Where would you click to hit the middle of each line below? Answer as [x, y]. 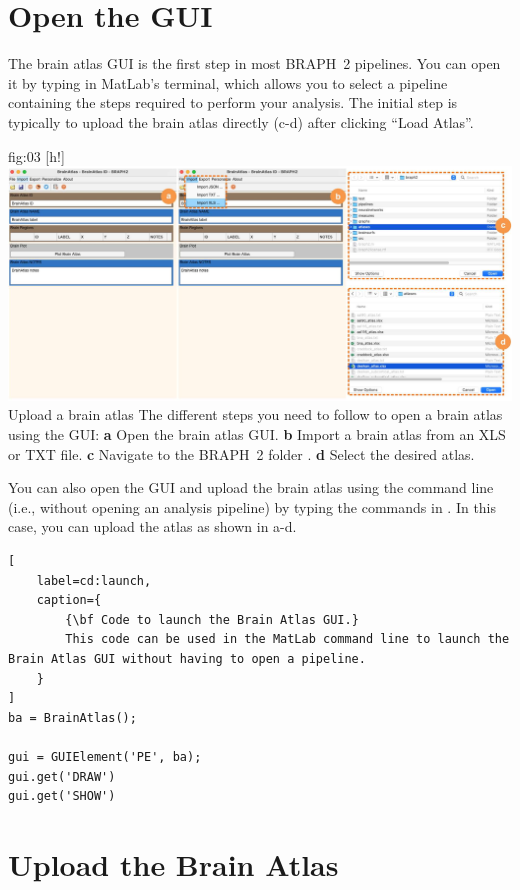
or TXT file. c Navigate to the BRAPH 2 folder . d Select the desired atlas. [241, 453]
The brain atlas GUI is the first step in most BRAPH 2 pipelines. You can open [254, 63]
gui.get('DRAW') [62, 776]
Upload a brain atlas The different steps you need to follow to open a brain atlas [255, 414]
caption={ [69, 600]
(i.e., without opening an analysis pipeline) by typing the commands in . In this [252, 506]
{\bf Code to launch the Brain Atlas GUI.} [212, 619]
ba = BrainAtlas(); [72, 717]
